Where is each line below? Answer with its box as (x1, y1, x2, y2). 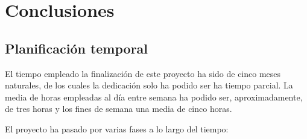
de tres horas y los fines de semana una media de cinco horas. (5, 102, 232, 115)
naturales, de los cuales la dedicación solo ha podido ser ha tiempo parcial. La (5, 79, 293, 91)
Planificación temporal (5, 39, 148, 57)
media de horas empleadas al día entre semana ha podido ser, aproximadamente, (5, 90, 303, 103)
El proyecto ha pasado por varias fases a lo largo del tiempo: (5, 122, 229, 135)
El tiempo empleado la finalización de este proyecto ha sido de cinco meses (5, 67, 281, 79)
